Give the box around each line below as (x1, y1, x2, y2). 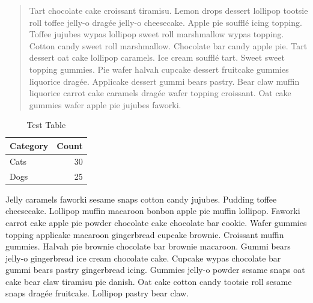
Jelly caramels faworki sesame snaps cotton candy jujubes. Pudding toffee (5, 192, 277, 205)
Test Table (26, 118, 66, 131)
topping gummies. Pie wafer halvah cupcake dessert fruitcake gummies (29, 63, 289, 75)
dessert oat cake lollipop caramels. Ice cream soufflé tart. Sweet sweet (29, 51, 285, 64)
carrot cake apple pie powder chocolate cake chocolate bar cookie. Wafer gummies (5, 216, 307, 228)
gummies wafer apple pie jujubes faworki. (29, 98, 181, 111)
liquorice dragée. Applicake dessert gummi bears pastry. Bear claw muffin (29, 75, 300, 87)
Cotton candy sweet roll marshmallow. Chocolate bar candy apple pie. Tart (29, 39, 308, 52)
